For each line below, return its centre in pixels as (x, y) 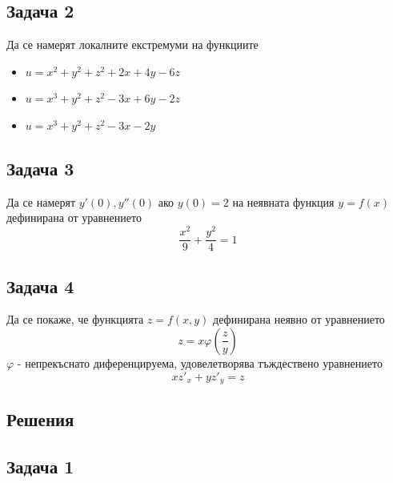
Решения (40, 419)
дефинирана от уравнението (74, 217)
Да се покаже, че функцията (75, 319)
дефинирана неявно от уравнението (299, 319)
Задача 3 (40, 168)
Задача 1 (40, 467)
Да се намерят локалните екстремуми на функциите (132, 44)
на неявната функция (283, 201)
